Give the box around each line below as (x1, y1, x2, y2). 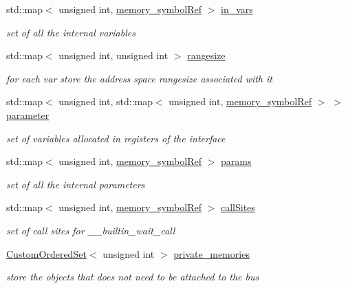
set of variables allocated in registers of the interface (6, 131, 226, 145)
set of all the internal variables (6, 25, 136, 39)
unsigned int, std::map (58, 94, 153, 109)
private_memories (173, 246, 250, 261)
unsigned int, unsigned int (58, 48, 169, 63)
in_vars (221, 2, 253, 16)
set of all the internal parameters (6, 177, 145, 191)
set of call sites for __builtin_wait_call (6, 223, 175, 237)
